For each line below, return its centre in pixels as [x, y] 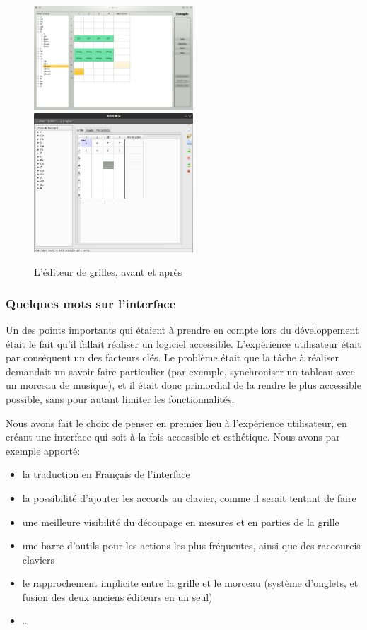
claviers [39, 559]
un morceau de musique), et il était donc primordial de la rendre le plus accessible [183, 385]
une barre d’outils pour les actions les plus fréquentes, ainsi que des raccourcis [191, 546]
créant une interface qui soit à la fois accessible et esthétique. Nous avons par [173, 437]
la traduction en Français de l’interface [106, 474]
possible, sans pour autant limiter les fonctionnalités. [120, 398]
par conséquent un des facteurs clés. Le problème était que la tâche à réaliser [172, 357]
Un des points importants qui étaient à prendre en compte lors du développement [182, 329]
